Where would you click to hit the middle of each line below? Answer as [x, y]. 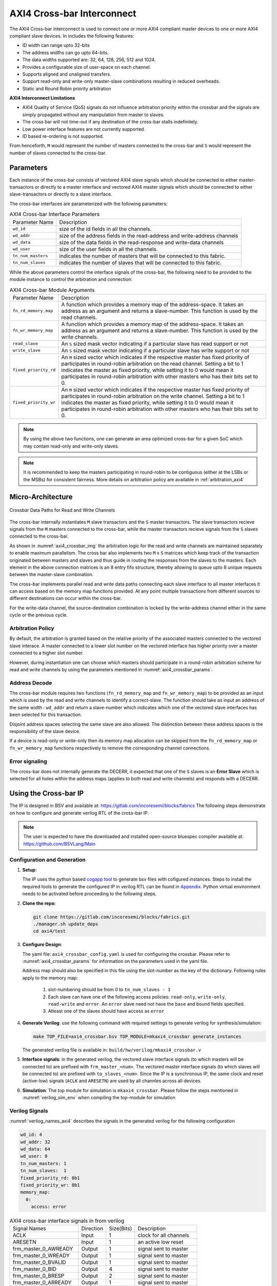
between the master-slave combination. [52, 575]
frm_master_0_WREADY [41, 1256]
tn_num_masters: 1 [43, 1163]
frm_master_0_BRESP [38, 1276]
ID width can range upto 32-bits [56, 45]
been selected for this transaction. [46, 715]
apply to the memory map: [50, 978]
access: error [49, 1207]
